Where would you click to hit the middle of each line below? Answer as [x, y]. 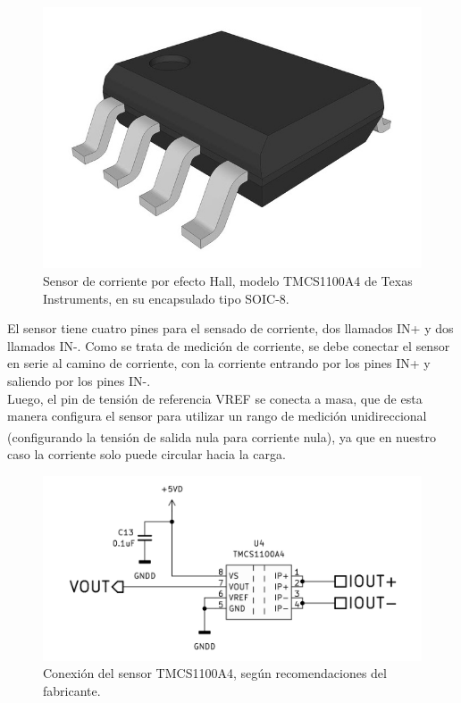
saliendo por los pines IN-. [79, 381]
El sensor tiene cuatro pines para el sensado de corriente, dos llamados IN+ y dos [230, 328]
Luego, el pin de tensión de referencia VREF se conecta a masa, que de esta [215, 398]
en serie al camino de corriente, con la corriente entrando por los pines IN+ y [219, 363]
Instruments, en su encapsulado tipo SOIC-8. [166, 298]
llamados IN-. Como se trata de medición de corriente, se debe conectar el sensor [229, 345]
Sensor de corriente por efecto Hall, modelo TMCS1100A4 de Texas [228, 281]
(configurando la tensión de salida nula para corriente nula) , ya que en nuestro [222, 436]
